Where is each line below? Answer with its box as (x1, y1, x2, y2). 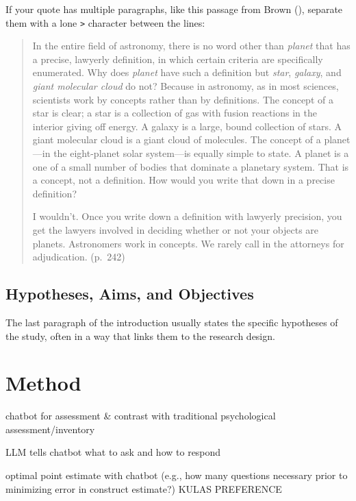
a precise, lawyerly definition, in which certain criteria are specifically (32, 51, 323, 66)
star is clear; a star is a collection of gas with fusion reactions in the (32, 106, 318, 120)
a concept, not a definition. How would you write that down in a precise (32, 173, 335, 187)
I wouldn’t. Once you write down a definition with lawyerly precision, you (32, 209, 342, 223)
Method (5, 369, 81, 397)
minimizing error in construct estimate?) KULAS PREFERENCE (5, 481, 282, 496)
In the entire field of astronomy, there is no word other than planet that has (32, 38, 351, 53)
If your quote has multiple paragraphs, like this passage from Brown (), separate (5, 2, 343, 16)
